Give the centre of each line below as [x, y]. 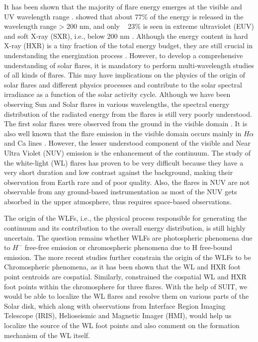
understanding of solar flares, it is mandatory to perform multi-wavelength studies [129, 65]
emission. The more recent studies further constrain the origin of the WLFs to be [128, 257]
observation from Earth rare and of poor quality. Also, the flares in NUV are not [127, 182]
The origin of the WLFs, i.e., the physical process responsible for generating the [126, 218]
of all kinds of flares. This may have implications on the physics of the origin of [125, 75]
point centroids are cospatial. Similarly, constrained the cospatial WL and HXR [125, 277]
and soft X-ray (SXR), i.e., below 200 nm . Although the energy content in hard [126, 36]
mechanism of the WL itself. [47, 335]
